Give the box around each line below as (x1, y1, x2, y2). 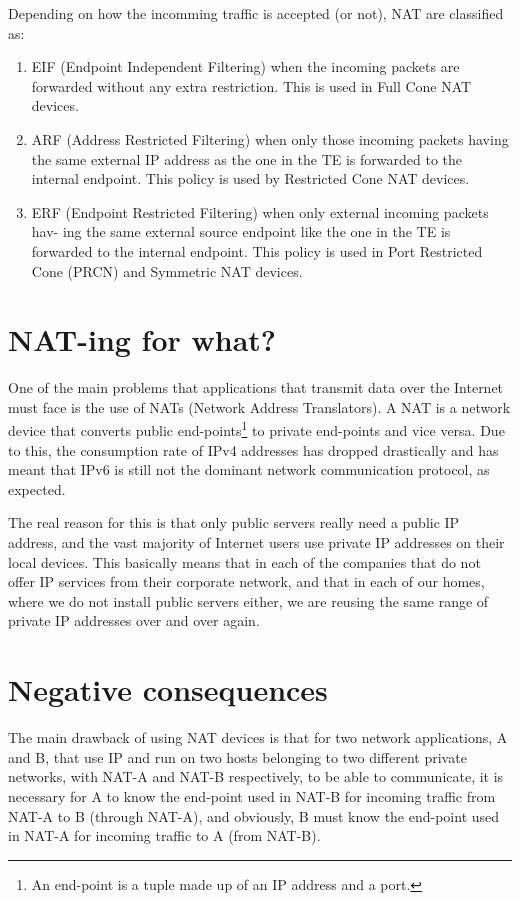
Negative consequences (8, 669, 328, 710)
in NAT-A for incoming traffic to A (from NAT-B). (8, 825, 321, 846)
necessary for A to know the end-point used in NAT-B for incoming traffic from (8, 785, 496, 806)
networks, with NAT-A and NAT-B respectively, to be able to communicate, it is (8, 766, 504, 787)
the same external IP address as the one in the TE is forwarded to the (31, 148, 463, 169)
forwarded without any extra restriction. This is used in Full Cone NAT (31, 75, 472, 96)
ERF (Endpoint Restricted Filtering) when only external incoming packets (31, 201, 489, 222)
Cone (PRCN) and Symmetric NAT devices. (31, 260, 303, 281)
